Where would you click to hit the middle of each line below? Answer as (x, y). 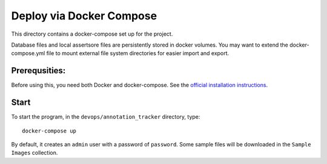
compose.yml (28, 53)
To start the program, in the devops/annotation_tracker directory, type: (106, 117)
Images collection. (35, 153)
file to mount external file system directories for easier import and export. (138, 53)
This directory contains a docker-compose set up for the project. (92, 34)
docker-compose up (49, 131)
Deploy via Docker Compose (84, 16)
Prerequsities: (38, 71)
